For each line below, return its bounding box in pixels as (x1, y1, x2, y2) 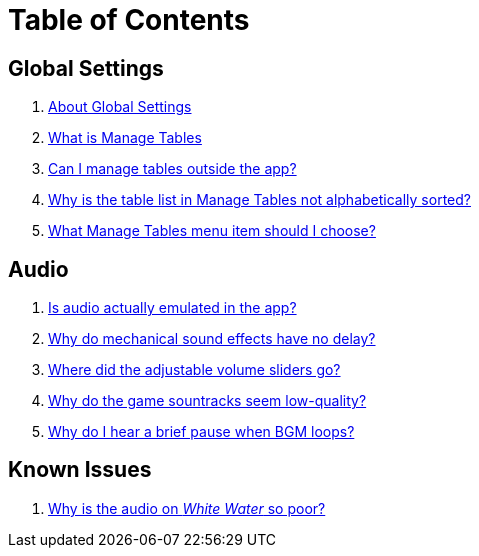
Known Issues (8, 457, 152, 483)
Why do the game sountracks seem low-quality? (48, 392, 367, 410)
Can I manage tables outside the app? (48, 160, 297, 178)
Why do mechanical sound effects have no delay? (48, 330, 376, 348)
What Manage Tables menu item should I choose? (48, 222, 376, 240)
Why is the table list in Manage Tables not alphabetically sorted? (48, 191, 471, 209)
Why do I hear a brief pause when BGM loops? (48, 423, 355, 441)
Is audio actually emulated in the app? (48, 299, 297, 317)
